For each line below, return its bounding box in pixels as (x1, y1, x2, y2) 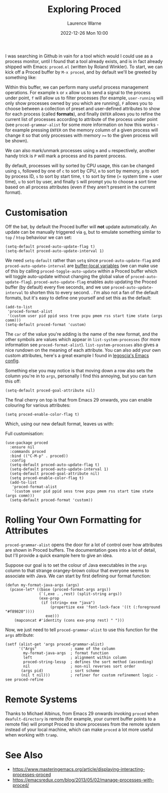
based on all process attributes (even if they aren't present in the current (5, 184, 155, 190)
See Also (5, 749, 43, 761)
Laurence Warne (67, 20, 102, 26)
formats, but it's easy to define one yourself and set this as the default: (5, 295, 152, 301)
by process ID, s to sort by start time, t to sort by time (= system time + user (5, 173, 162, 179)
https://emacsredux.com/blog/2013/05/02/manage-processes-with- (12, 777, 154, 783)
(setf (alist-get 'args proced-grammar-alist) (5, 641, 104, 647)
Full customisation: (5, 430, 44, 436)
